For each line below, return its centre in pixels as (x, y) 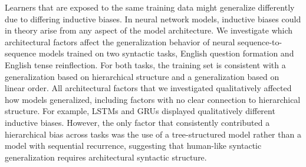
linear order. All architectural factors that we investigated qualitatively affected (148, 88)
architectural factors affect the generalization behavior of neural (120, 41)
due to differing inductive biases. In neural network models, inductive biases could (153, 19)
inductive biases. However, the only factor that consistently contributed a (137, 122)
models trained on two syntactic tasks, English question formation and (167, 53)
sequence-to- (260, 41)
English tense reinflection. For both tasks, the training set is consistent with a (145, 64)
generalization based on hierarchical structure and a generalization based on (142, 76)
